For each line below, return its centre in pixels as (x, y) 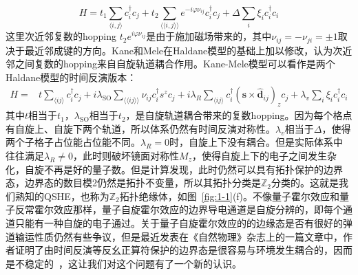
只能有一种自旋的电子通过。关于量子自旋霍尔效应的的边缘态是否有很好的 (179, 222)
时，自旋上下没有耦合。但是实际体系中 (256, 142)
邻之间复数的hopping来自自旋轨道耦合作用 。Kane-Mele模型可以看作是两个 (170, 64)
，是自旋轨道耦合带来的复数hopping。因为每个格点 (239, 115)
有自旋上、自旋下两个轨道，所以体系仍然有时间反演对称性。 (140, 128)
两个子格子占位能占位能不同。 (73, 142)
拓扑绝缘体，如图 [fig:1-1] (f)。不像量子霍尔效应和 (230, 196)
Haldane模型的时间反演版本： (71, 77)
